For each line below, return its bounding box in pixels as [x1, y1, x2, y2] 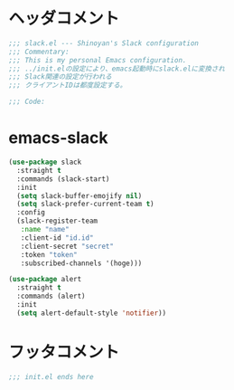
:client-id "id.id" [20, 233, 94, 243]
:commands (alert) [16, 291, 87, 301]
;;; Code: [8, 97, 46, 107]
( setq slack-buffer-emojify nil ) [16, 191, 143, 200]
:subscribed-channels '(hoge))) [20, 259, 143, 268]
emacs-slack [8, 128, 108, 148]
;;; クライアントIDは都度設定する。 [8, 81, 127, 90]
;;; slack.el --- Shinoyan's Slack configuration [8, 38, 200, 48]
